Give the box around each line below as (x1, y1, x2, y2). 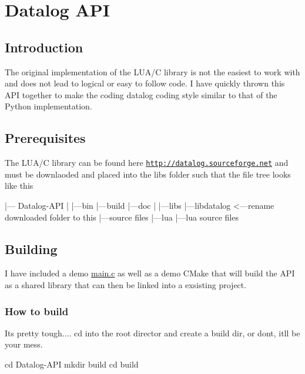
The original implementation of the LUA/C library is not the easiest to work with (5, 65, 300, 78)
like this (5, 179, 33, 192)
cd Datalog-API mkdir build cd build (5, 358, 139, 370)
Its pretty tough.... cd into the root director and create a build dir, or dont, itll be (5, 326, 300, 339)
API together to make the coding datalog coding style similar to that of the (5, 88, 277, 101)
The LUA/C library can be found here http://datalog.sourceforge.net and (5, 156, 289, 169)
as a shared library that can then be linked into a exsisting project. (5, 278, 247, 290)
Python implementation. (5, 100, 92, 112)
